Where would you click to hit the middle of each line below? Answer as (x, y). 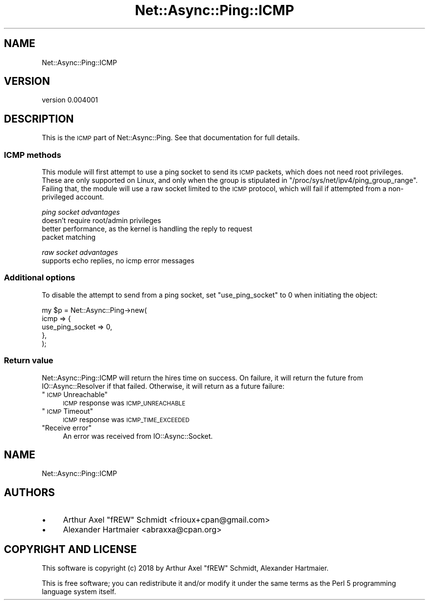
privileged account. (73, 197)
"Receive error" (67, 428)
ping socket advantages (81, 212)
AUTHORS (30, 492)
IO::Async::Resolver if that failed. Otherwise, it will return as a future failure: (163, 386)
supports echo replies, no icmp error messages (118, 261)
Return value (29, 361)
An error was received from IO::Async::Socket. (138, 436)
